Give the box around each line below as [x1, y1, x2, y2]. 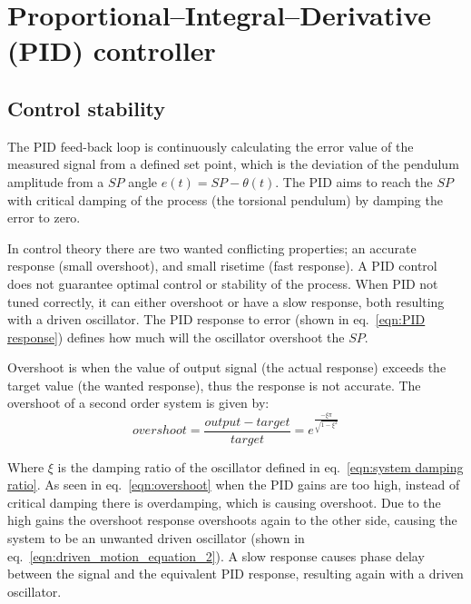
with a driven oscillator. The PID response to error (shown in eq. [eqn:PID [7, 310, 426, 329]
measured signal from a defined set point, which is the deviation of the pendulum [7, 154, 459, 173]
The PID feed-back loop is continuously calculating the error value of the [7, 136, 414, 155]
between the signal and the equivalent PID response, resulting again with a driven [7, 564, 464, 583]
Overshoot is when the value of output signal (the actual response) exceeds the [7, 358, 446, 377]
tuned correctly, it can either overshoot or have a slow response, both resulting [7, 292, 445, 311]
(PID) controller [7, 32, 216, 69]
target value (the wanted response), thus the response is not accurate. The [7, 375, 421, 394]
